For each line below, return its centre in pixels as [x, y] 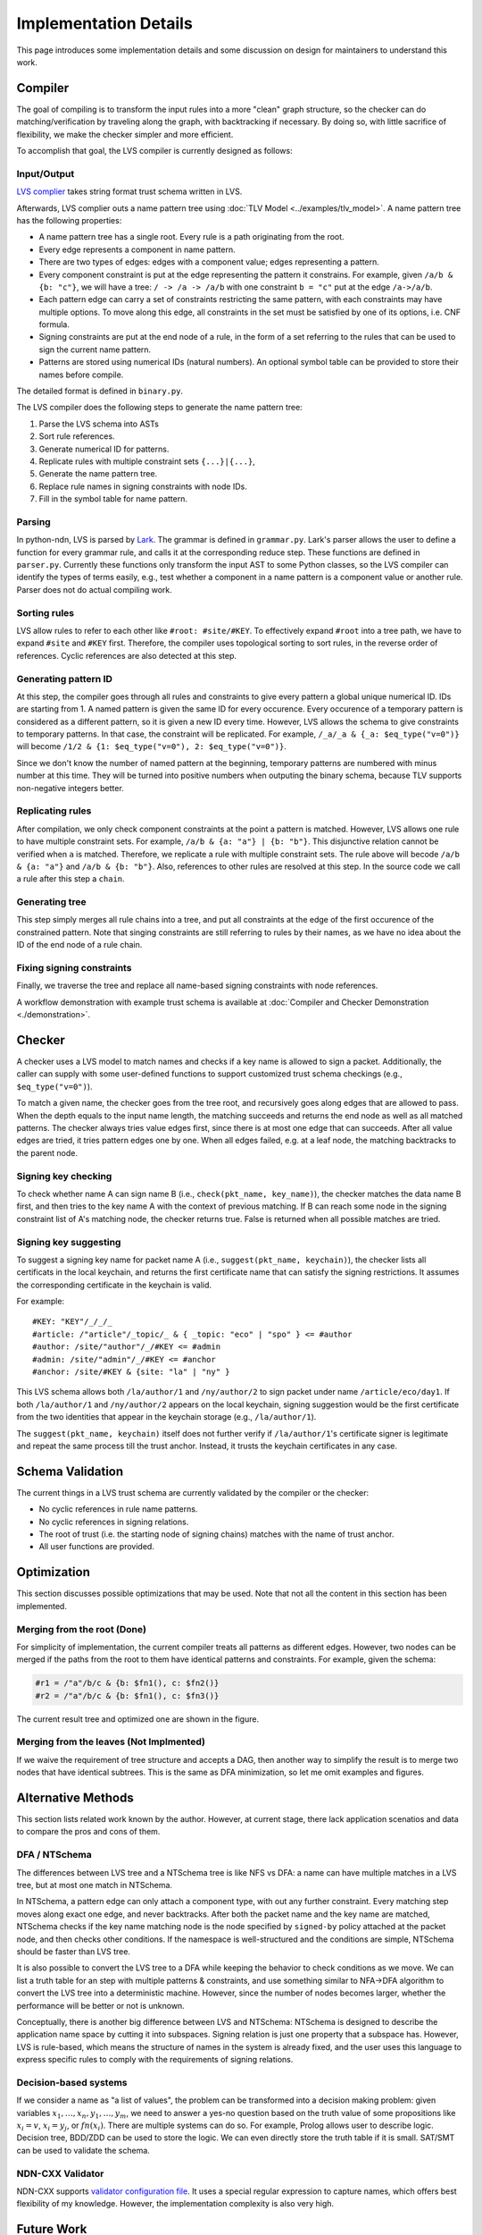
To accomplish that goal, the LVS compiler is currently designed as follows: [155, 151]
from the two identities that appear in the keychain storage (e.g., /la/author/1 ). [166, 1417]
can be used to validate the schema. [83, 2150]
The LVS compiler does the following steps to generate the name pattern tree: [159, 408]
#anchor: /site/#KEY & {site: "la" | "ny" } [132, 1372]
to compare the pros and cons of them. [88, 1832]
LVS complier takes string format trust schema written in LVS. [129, 191]
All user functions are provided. [97, 1547]
